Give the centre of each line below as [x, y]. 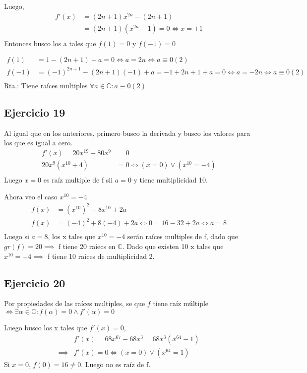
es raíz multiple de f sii [78, 180]
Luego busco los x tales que [46, 327]
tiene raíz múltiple [181, 303]
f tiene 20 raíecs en [87, 246]
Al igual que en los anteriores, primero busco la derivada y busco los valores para [127, 133]
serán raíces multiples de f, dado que [183, 236]
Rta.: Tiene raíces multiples [46, 85]
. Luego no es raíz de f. [116, 364]
